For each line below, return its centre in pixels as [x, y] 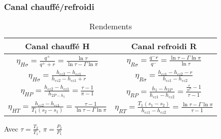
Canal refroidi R [164, 46]
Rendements [111, 26]
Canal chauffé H [57, 46]
